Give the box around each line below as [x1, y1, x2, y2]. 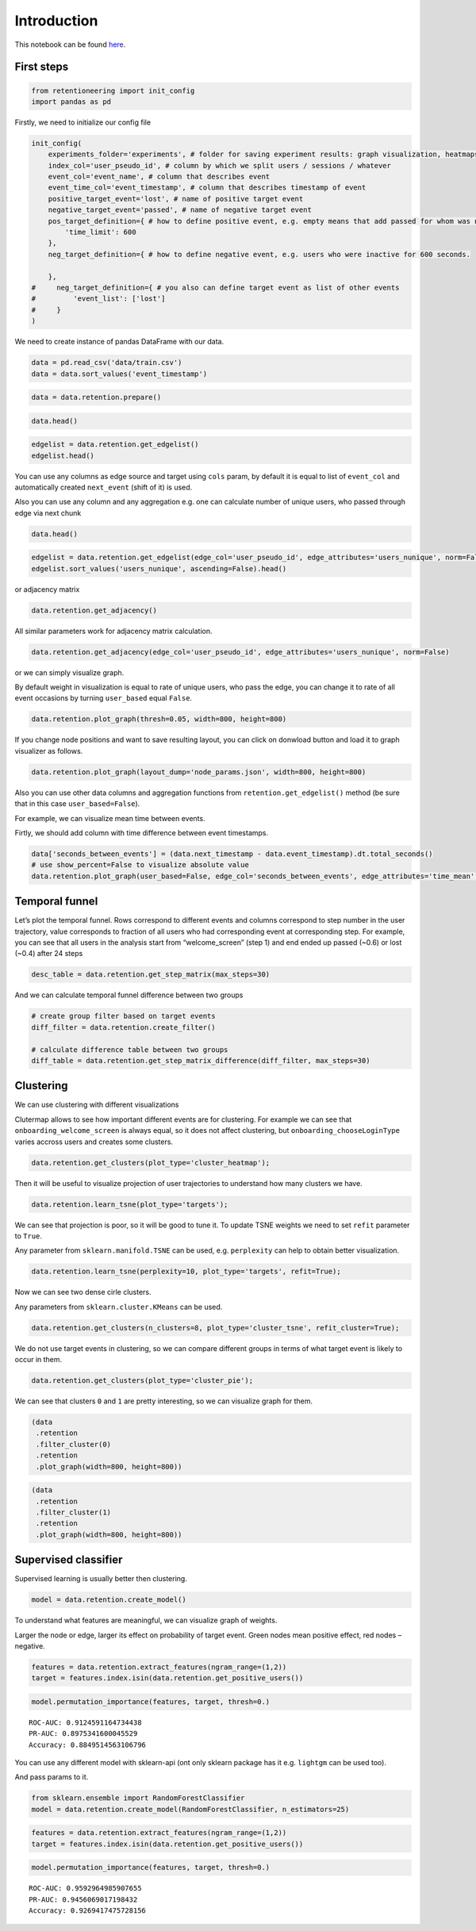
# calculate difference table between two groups [31, 1045, 228, 1054]
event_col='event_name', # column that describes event [48, 172, 271, 182]
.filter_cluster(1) [36, 1507, 111, 1517]
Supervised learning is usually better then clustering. [14, 1574, 188, 1584]
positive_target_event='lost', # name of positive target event [48, 194, 304, 203]
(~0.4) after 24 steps [14, 949, 83, 958]
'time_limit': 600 [64, 228, 136, 237]
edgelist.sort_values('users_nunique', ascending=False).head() [31, 564, 287, 573]
